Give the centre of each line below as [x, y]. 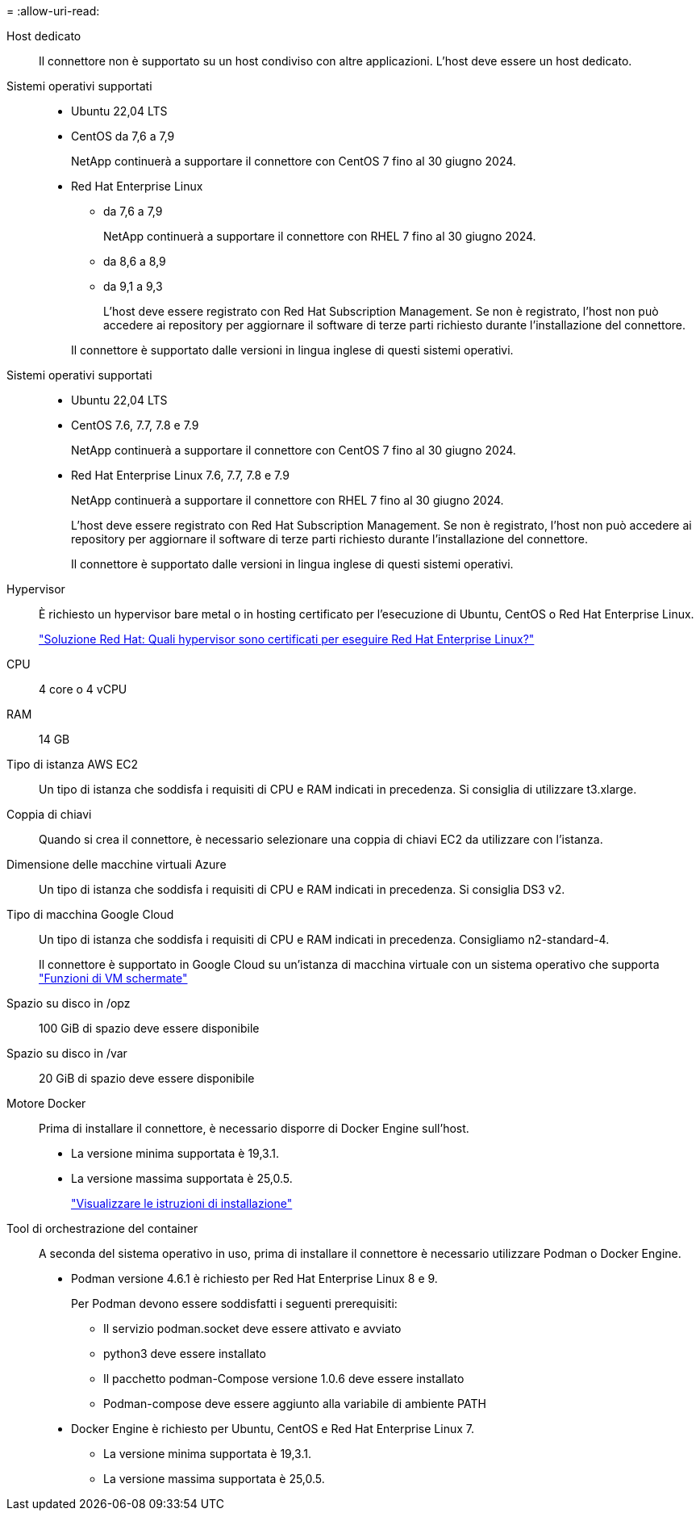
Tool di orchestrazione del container [102, 1228]
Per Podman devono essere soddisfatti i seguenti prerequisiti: [234, 1303]
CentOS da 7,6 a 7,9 [123, 136]
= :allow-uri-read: [53, 11]
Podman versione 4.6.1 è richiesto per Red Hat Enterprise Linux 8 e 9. [254, 1278]
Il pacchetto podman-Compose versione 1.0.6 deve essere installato [284, 1379]
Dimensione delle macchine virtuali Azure [117, 864]
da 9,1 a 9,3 [133, 286]
